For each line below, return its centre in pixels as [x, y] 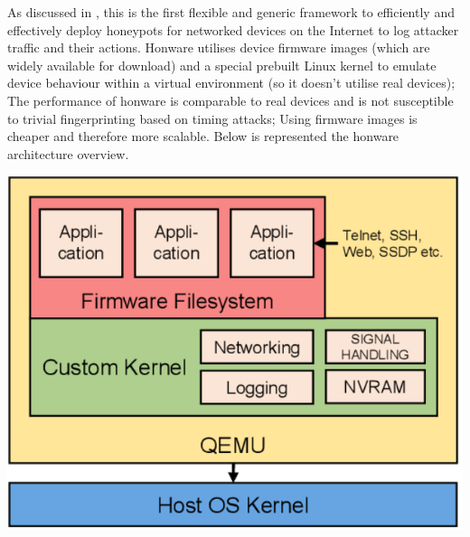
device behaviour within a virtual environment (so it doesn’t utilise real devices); [231, 83]
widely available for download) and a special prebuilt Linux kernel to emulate [222, 65]
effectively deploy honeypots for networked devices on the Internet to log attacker [233, 29]
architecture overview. [68, 153]
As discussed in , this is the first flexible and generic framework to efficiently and [231, 12]
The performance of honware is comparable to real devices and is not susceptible [230, 100]
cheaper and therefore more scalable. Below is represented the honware [203, 136]
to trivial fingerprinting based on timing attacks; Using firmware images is [212, 118]
